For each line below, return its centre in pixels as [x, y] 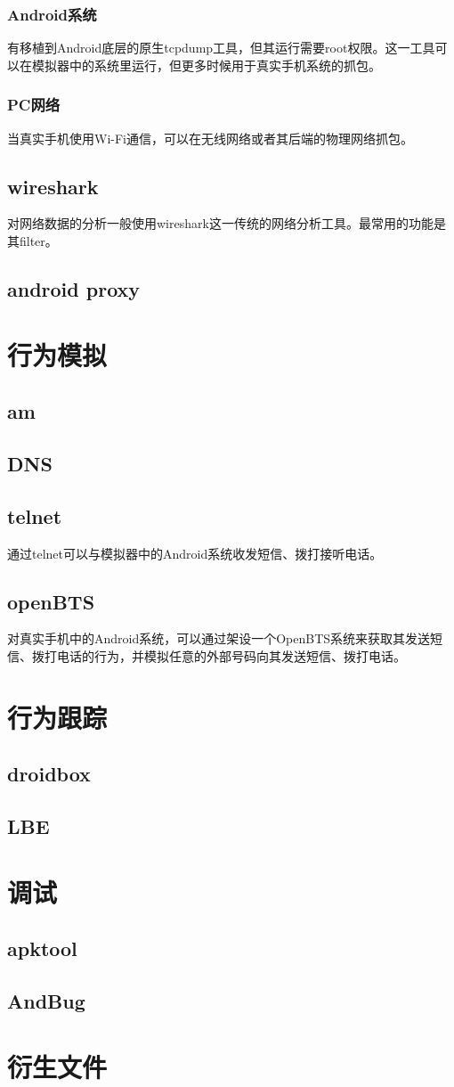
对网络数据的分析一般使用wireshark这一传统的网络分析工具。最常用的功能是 [227, 223]
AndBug [46, 1001]
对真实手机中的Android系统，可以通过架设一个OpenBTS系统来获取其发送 [219, 638]
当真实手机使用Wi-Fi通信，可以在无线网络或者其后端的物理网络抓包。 [210, 138]
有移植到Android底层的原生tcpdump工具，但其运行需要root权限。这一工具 [221, 48]
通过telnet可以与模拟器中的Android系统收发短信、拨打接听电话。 [195, 553]
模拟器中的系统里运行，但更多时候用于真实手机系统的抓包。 [206, 65]
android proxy [74, 289]
